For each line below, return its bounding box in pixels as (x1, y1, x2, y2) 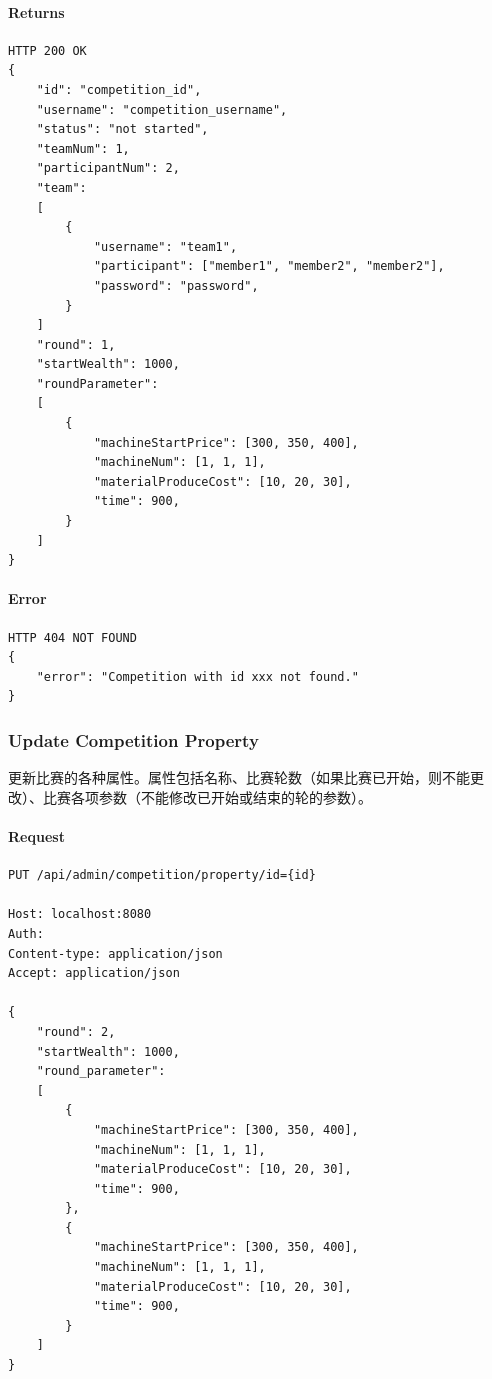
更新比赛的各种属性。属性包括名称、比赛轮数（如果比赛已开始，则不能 (8, 767, 470, 788)
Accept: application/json (8, 966, 180, 981)
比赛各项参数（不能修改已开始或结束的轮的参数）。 (42, 786, 372, 807)
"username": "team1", (93, 239, 238, 254)
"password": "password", (93, 278, 259, 293)
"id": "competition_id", (36, 82, 202, 97)
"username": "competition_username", (36, 102, 288, 117)
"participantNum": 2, (36, 161, 180, 176)
